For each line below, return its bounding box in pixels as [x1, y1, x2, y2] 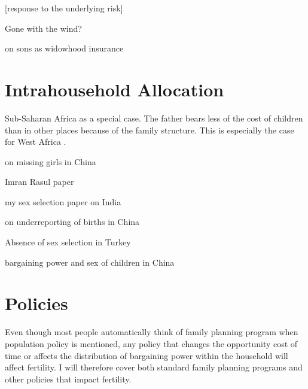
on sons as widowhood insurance [5, 42, 124, 54]
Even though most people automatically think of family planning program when [5, 326, 298, 338]
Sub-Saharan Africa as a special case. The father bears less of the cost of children [5, 111, 303, 124]
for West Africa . [5, 135, 66, 148]
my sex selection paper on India [5, 195, 121, 208]
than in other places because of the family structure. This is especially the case [5, 123, 294, 136]
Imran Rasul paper [5, 175, 74, 188]
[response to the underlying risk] [5, 2, 123, 14]
